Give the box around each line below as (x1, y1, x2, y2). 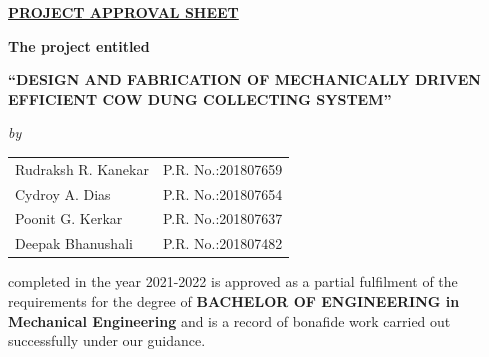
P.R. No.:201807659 (162, 158, 283, 179)
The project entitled (8, 35, 150, 56)
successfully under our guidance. (8, 330, 206, 351)
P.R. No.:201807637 (162, 208, 283, 229)
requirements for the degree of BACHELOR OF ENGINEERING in (8, 290, 460, 311)
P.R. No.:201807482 (162, 233, 283, 254)
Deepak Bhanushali (15, 233, 133, 254)
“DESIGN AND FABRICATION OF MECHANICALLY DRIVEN (8, 69, 481, 90)
